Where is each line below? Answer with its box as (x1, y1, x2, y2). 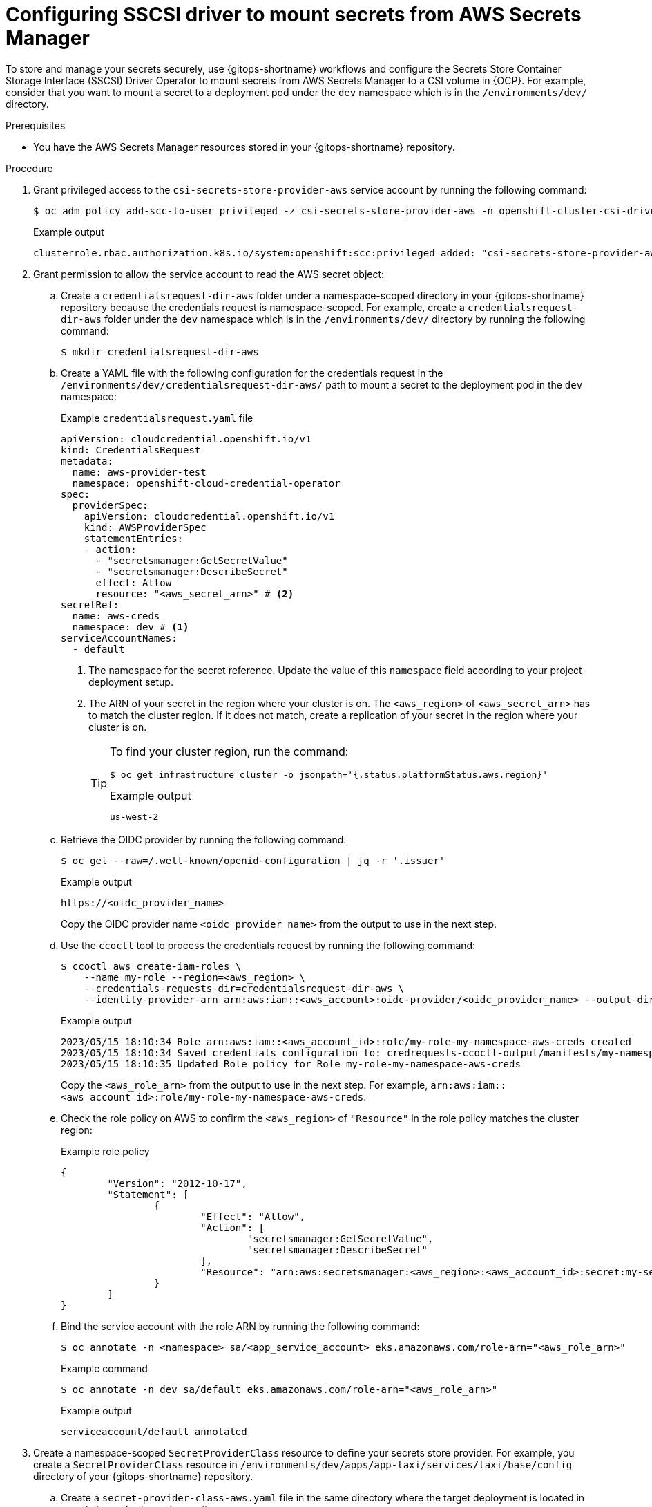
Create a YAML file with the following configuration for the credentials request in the (61, 366, 443, 379)
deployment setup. (88, 675, 173, 688)
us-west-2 (110, 811, 159, 822)
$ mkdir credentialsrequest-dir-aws (61, 346, 259, 357)
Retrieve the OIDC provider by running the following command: (61, 833, 347, 845)
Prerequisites (6, 119, 66, 131)
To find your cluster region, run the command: (110, 744, 349, 758)
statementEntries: (84, 532, 184, 544)
